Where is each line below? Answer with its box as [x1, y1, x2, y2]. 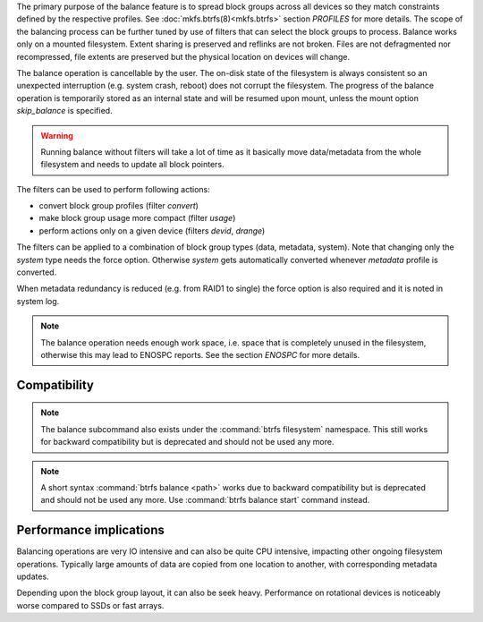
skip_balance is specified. [16, 106, 113, 116]
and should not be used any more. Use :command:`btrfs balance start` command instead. [40, 495, 370, 506]
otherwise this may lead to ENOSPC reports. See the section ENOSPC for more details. [40, 349, 360, 360]
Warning [40, 130, 73, 141]
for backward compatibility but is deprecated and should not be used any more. [40, 437, 335, 447]
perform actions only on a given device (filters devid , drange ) [38, 225, 266, 236]
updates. [16, 571, 49, 582]
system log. [16, 295, 60, 306]
